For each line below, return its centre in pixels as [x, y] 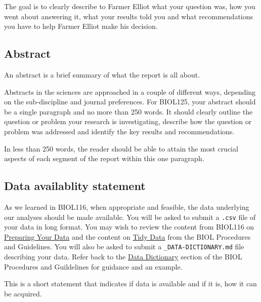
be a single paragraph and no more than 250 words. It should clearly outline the [128, 111]
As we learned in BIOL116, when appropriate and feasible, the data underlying [127, 206]
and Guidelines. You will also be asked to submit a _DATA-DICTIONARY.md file [124, 247]
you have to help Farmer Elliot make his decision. [81, 26]
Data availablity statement [75, 186]
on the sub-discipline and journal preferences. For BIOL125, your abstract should [130, 102]
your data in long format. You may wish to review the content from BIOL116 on [129, 227]
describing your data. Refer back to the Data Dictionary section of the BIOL [123, 257]
